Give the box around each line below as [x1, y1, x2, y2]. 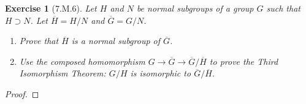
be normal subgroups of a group [136, 2, 254, 14]
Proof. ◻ [5, 87, 39, 100]
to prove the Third [209, 54, 278, 67]
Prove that [19, 34, 59, 47]
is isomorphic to [130, 67, 191, 80]
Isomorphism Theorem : [19, 67, 106, 80]
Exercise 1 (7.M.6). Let [5, 2, 97, 14]
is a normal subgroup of [71, 34, 161, 47]
